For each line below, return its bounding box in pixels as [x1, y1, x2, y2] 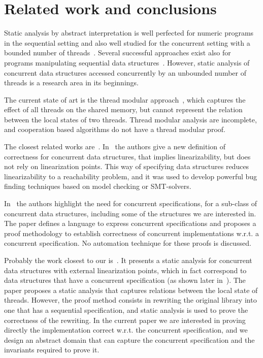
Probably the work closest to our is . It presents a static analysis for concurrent [4, 255, 252, 265]
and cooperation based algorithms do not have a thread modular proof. [4, 124, 225, 135]
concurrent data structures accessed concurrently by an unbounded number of [4, 67, 246, 78]
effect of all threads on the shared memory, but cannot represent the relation [4, 104, 243, 115]
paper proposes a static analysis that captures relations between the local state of [4, 284, 258, 295]
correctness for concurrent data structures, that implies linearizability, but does [4, 151, 251, 161]
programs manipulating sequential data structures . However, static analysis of [4, 57, 250, 68]
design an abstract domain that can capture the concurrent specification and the [4, 334, 255, 345]
